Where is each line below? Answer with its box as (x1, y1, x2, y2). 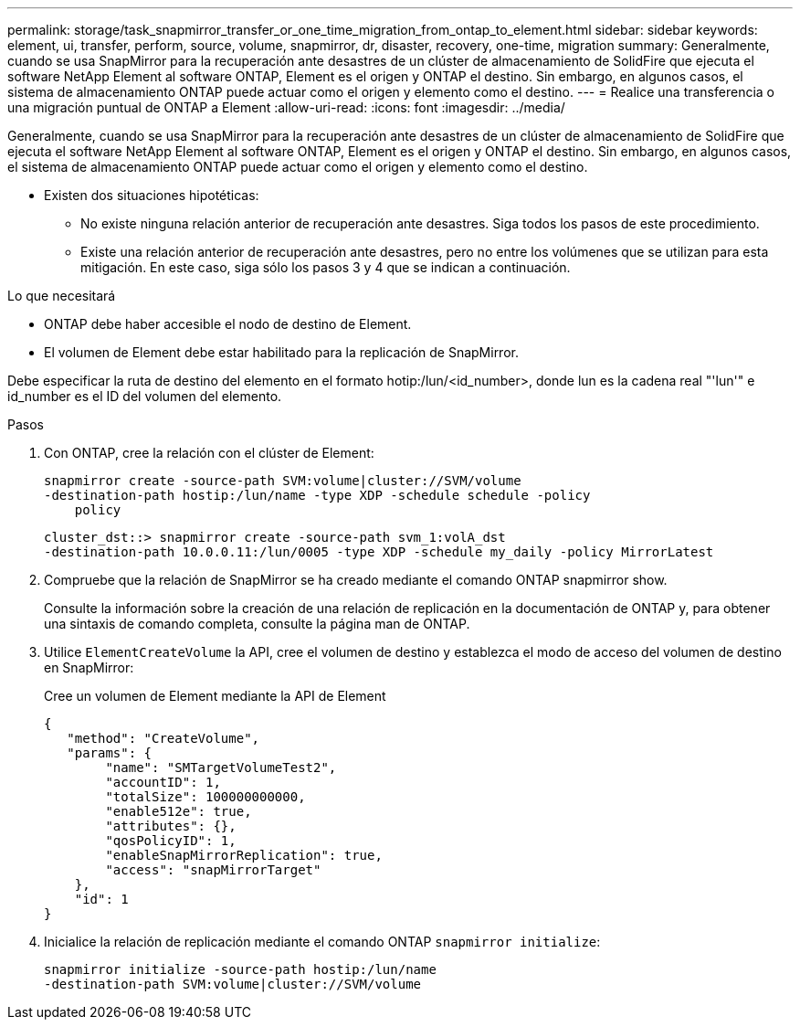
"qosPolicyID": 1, (105, 833, 237, 848)
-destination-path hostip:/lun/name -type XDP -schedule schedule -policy (44, 488, 591, 503)
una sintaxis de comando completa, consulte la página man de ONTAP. (44, 616, 470, 631)
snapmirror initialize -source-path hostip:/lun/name (44, 962, 437, 977)
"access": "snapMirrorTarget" (105, 863, 321, 877)
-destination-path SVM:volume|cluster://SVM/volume (44, 977, 422, 991)
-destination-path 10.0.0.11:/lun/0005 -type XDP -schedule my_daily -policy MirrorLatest (44, 545, 714, 559)
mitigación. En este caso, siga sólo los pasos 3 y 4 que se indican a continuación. (80, 259, 571, 275)
